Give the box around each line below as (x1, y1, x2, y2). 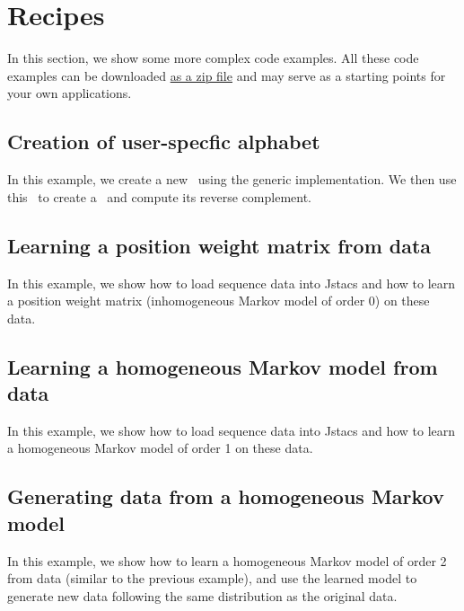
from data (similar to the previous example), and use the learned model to (7, 569, 417, 588)
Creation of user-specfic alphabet (7, 128, 320, 155)
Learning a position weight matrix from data (7, 231, 432, 259)
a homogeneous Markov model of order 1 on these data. (7, 438, 313, 457)
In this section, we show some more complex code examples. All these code (7, 49, 419, 67)
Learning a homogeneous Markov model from (7, 352, 438, 380)
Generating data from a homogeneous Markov (7, 483, 444, 510)
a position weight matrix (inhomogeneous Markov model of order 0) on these (7, 291, 430, 310)
